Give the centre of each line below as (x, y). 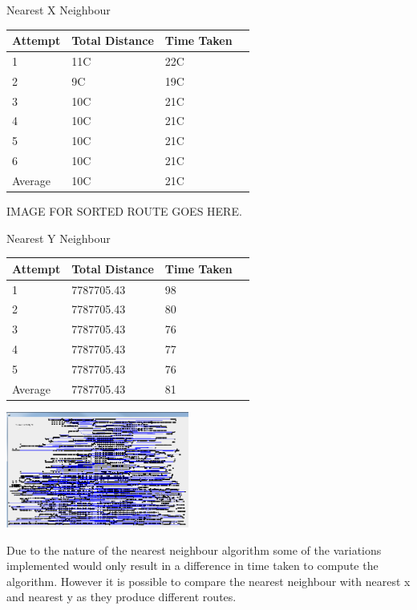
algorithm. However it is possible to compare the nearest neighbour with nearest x (208, 581)
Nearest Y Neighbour (59, 238)
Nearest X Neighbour (59, 10)
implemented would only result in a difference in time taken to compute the (192, 566)
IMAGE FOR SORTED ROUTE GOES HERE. (124, 211)
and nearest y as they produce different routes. (121, 597)
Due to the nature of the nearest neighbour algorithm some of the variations (194, 549)
